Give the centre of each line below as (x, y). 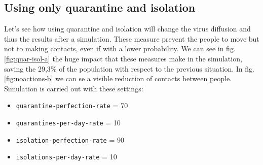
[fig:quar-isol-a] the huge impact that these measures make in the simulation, (123, 58)
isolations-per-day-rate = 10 (66, 157)
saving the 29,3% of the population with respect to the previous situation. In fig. (129, 68)
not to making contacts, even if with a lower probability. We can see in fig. (120, 48)
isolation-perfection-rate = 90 (70, 139)
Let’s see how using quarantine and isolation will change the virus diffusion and (127, 29)
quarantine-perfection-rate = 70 (72, 105)
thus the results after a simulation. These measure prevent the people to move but (132, 38)
